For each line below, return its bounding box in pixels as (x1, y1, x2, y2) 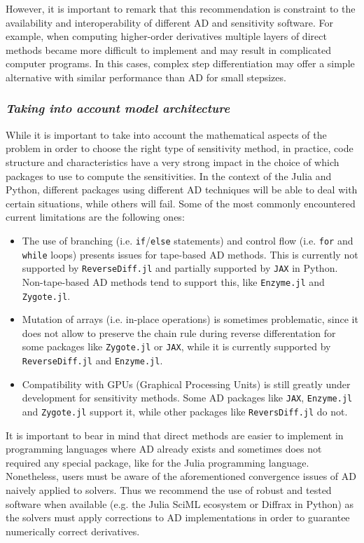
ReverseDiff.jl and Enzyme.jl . (22, 353, 163, 368)
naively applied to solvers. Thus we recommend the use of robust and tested (6, 483, 332, 497)
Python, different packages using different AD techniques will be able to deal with (6, 182, 358, 197)
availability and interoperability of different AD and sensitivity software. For (6, 15, 333, 29)
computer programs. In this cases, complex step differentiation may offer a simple (6, 56, 355, 71)
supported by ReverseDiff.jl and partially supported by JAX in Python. (22, 261, 338, 275)
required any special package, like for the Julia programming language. (6, 455, 309, 469)
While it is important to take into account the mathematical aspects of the (6, 127, 327, 142)
